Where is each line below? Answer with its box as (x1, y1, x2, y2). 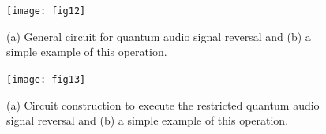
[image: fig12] (6, 6, 86, 17)
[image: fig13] (6, 73, 86, 85)
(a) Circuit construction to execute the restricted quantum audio (6, 96, 320, 113)
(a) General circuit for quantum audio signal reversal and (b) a (6, 28, 311, 44)
